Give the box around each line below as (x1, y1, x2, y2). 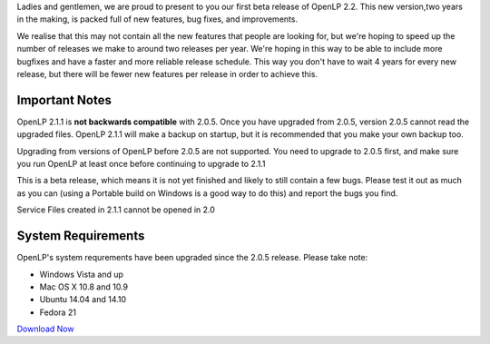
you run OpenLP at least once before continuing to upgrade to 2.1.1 (16, 159, 266, 170)
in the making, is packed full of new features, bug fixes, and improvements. (16, 14, 299, 25)
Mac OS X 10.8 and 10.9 (39, 281, 129, 292)
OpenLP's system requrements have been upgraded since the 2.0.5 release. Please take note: (16, 252, 368, 263)
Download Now (16, 323, 74, 335)
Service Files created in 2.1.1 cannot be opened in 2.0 (16, 204, 215, 215)
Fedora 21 (39, 307, 77, 318)
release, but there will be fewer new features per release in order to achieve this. (16, 68, 318, 79)
